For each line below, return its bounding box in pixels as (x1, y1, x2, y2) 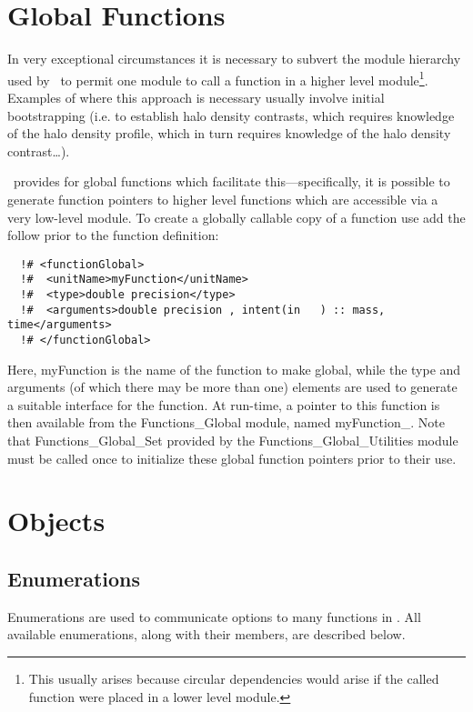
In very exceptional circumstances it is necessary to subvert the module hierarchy (7, 49, 461, 68)
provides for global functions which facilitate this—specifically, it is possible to (13, 172, 450, 191)
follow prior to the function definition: (7, 226, 219, 245)
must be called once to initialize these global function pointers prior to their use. (7, 448, 457, 467)
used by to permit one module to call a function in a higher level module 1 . (7, 67, 428, 89)
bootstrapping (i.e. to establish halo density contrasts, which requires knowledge (7, 105, 455, 125)
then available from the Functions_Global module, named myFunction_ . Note (7, 413, 445, 432)
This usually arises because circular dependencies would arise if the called (28, 668, 439, 687)
